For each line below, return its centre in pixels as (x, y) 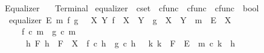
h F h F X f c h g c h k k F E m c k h (130, 43)
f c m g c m (49, 31)
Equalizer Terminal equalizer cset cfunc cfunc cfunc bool (132, 8)
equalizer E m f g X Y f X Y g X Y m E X (120, 19)
